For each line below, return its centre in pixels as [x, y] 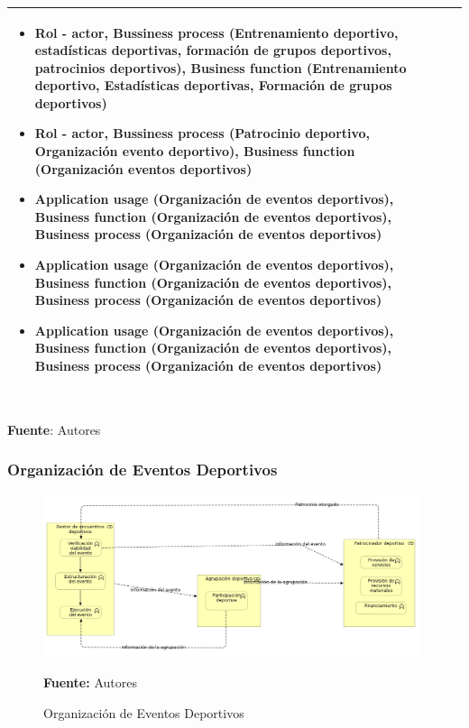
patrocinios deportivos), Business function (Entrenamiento [221, 67]
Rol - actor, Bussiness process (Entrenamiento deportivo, [216, 32]
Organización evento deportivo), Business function [195, 151]
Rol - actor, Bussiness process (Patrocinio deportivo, [202, 133]
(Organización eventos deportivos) [143, 168]
